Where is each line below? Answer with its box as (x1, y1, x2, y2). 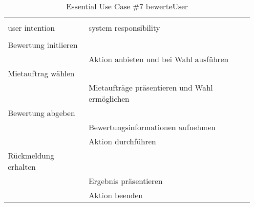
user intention (8, 22, 55, 33)
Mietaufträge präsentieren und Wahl (88, 82, 213, 93)
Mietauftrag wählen (8, 68, 75, 79)
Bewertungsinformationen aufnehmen (88, 121, 216, 133)
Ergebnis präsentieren (88, 175, 163, 186)
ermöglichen (88, 93, 129, 104)
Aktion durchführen (88, 136, 156, 147)
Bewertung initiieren (8, 39, 78, 50)
